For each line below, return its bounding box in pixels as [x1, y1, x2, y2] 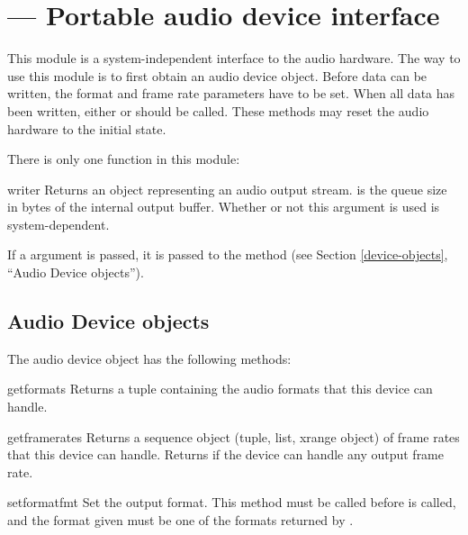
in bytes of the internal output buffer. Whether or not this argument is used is [7, 197, 440, 216]
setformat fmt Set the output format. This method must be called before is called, [7, 493, 456, 512]
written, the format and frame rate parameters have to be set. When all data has [7, 84, 455, 103]
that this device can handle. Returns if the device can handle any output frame [7, 445, 445, 464]
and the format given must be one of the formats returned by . [7, 511, 354, 530]
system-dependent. [7, 214, 110, 233]
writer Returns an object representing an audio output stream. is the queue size [7, 179, 447, 198]
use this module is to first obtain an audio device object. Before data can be [7, 66, 427, 85]
